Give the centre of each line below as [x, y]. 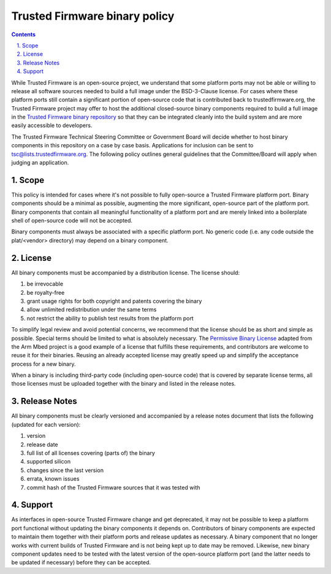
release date [42, 444]
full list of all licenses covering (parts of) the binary [91, 453]
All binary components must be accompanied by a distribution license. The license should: [126, 273]
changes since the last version [65, 470]
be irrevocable [45, 284]
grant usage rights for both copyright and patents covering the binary [114, 301]
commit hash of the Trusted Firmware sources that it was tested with [113, 487]
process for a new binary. [44, 364]
